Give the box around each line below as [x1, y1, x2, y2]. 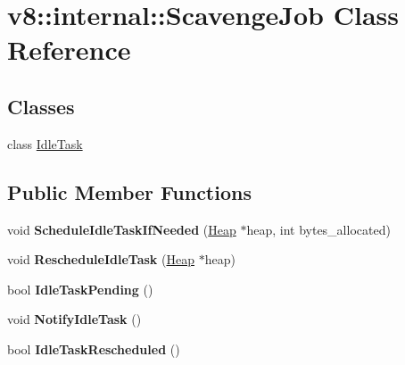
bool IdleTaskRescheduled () [7, 339, 180, 358]
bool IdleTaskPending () [7, 279, 153, 298]
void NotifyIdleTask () [7, 310, 142, 328]
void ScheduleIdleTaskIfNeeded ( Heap [7, 220, 236, 238]
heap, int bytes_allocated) [246, 220, 391, 238]
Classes [7, 92, 75, 120]
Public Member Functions [7, 178, 252, 205]
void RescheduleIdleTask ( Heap [7, 250, 194, 269]
